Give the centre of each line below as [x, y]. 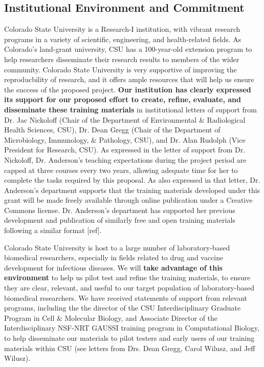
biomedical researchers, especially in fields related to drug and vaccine [114, 257]
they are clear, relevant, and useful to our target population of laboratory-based [129, 288]
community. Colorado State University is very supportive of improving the [120, 69]
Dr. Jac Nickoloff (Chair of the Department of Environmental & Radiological [125, 119]
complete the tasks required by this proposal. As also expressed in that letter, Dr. [132, 180]
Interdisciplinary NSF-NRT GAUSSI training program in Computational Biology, [132, 328]
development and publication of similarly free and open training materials [120, 220]
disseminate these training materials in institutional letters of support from [130, 109]
